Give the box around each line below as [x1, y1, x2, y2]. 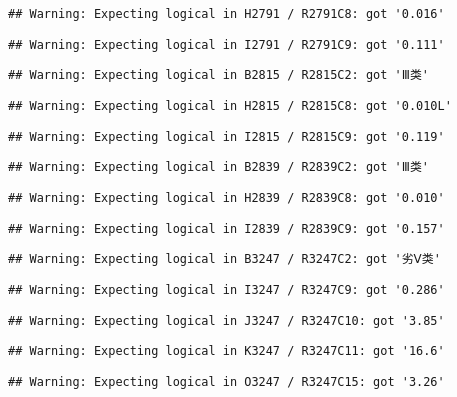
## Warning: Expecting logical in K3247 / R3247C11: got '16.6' [8, 344, 445, 359]
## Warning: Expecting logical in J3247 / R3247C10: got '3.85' [8, 313, 445, 328]
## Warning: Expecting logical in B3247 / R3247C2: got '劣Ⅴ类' [8, 252, 441, 267]
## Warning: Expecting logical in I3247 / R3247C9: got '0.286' [8, 282, 445, 297]
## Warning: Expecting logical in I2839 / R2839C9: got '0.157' [8, 221, 445, 236]
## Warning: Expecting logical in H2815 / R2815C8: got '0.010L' [8, 98, 452, 113]
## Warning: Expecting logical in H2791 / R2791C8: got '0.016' [8, 7, 445, 21]
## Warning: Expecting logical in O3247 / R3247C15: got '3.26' [8, 374, 445, 389]
